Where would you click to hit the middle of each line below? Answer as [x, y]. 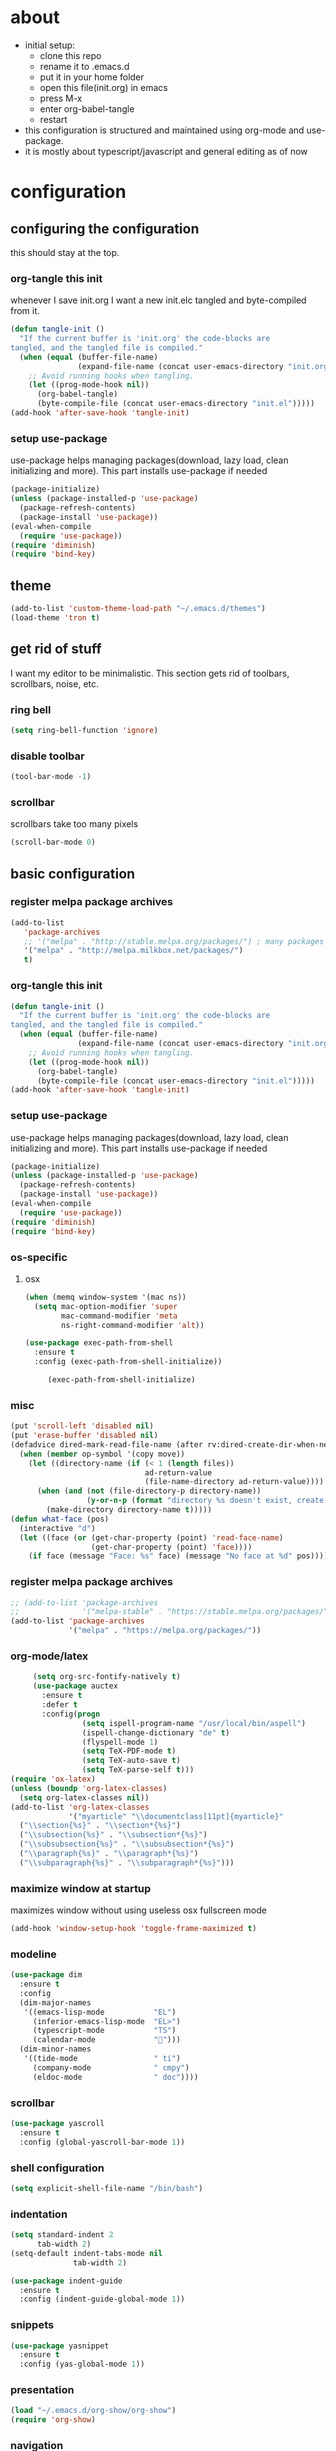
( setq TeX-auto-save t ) [131, 1761]
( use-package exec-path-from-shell [99, 1343]
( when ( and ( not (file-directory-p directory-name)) [149, 1491]
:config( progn [71, 1714]
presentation [42, 2390]
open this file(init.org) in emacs [103, 87]
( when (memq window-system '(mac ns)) [105, 1297]
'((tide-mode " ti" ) [102, 2059]
